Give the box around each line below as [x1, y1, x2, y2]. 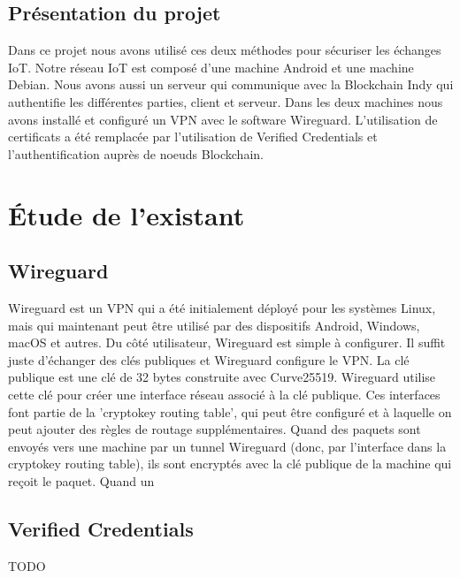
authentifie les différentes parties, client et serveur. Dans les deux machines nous [8, 92, 443, 110]
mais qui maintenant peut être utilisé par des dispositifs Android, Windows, [8, 316, 420, 334]
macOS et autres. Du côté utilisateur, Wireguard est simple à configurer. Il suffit [8, 333, 446, 352]
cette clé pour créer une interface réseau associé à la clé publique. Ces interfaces [8, 384, 441, 403]
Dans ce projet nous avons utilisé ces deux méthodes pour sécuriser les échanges [8, 41, 441, 59]
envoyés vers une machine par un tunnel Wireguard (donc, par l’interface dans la [8, 437, 447, 455]
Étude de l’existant [8, 196, 245, 232]
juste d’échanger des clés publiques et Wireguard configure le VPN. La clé [8, 350, 410, 369]
